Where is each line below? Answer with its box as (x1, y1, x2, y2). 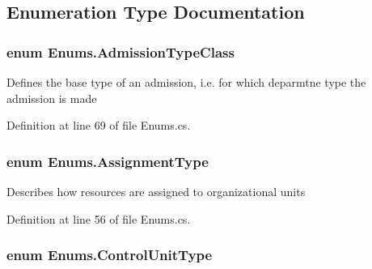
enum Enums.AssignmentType (6, 151, 209, 171)
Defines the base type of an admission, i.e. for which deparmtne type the (6, 74, 366, 90)
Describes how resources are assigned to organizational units (6, 183, 306, 199)
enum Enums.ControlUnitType (6, 245, 213, 265)
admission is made (6, 89, 97, 106)
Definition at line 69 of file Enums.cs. (6, 117, 191, 134)
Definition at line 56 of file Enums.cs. (6, 210, 191, 227)
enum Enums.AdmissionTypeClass (6, 41, 235, 62)
